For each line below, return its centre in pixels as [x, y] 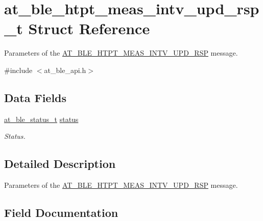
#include [18, 70]
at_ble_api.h [65, 70]
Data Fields [35, 97]
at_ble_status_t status [41, 119]
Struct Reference [89, 28]
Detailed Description [60, 164]
